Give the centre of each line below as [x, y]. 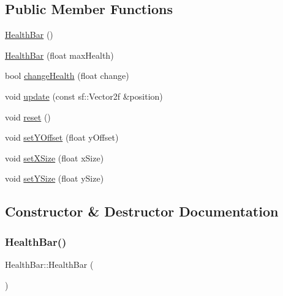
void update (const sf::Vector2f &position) [84, 96]
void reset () [28, 117]
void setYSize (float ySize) [55, 178]
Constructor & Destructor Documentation [142, 211]
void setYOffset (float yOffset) [62, 137]
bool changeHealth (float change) [67, 76]
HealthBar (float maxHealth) [59, 55]
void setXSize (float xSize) [55, 157]
